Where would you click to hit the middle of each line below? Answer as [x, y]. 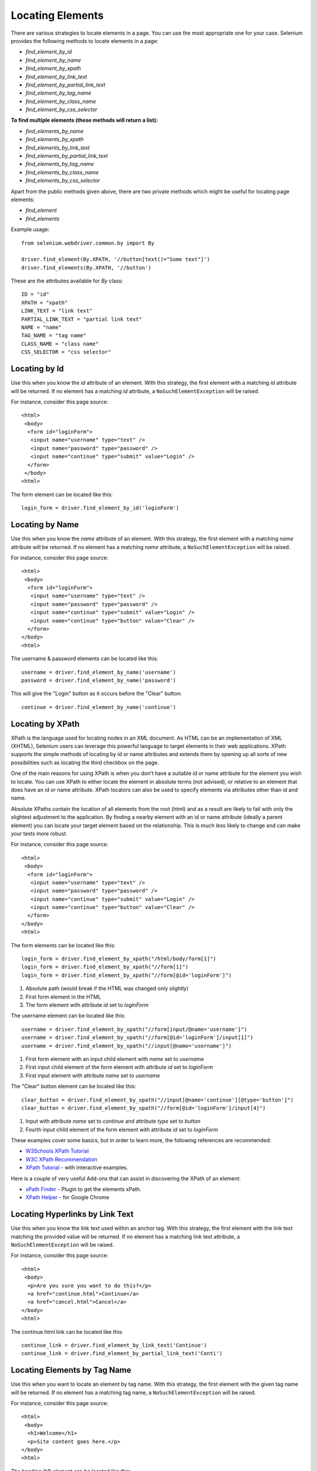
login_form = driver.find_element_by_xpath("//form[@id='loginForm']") [127, 975]
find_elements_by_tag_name [60, 164]
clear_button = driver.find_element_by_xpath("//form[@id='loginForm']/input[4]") [144, 1108]
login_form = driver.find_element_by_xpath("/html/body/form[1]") [119, 959]
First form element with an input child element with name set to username [115, 1059]
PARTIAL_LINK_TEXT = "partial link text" [82, 319]
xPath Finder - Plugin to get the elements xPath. [83, 1189]
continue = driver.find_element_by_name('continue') [99, 707]
